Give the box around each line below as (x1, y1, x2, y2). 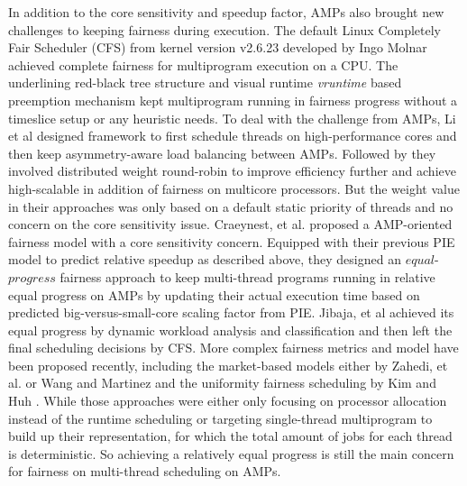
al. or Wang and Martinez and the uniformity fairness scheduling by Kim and (8, 373, 436, 392)
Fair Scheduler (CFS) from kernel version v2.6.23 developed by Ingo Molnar (8, 38, 427, 57)
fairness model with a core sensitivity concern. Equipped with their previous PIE (8, 232, 455, 251)
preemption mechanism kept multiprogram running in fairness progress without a (8, 90, 458, 109)
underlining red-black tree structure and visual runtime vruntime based (8, 73, 402, 92)
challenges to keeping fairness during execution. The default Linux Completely (8, 20, 442, 39)
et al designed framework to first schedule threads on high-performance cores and (8, 126, 457, 145)
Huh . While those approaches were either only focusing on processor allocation (8, 391, 447, 410)
